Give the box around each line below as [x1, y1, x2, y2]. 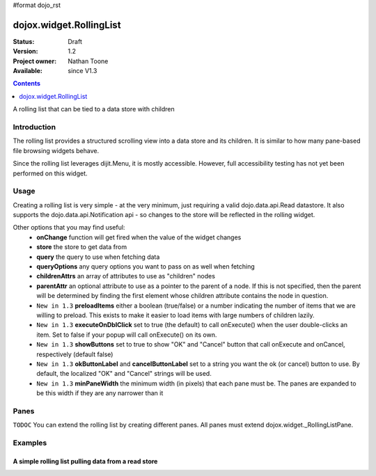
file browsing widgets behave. [13, 146, 100, 154]
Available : [13, 67, 43, 75]
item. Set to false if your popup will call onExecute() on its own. [36, 331, 217, 339]
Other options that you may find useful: [13, 223, 125, 232]
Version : [13, 47, 38, 56]
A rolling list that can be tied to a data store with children [13, 105, 175, 113]
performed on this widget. [13, 169, 88, 177]
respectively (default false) [36, 350, 113, 358]
